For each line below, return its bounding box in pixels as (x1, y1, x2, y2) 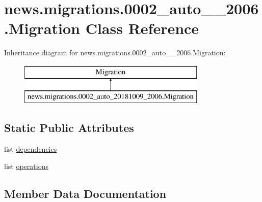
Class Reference (85, 18, 199, 39)
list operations (4, 160, 48, 171)
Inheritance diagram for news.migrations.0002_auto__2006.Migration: (4, 47, 226, 58)
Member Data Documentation (4, 185, 167, 201)
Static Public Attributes (4, 120, 134, 136)
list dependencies (4, 144, 57, 154)
